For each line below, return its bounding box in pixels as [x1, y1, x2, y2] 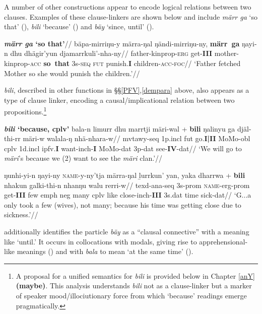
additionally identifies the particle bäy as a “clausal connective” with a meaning [4, 226, 249, 236]
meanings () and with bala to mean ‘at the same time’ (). [17, 246, 193, 257]
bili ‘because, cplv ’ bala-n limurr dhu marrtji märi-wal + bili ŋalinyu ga [4, 123, 235, 134]
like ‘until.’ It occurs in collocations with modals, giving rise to [4, 236, 197, 246]
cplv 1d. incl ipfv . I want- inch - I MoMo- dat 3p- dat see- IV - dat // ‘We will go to [4, 143, 242, 153]
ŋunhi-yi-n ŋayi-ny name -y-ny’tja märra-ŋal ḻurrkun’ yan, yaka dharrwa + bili [4, 169, 245, 180]
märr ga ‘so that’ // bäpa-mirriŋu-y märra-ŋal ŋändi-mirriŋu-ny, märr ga [4, 38, 240, 48]
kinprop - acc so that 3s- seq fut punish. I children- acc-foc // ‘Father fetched [4, 57, 241, 68]
